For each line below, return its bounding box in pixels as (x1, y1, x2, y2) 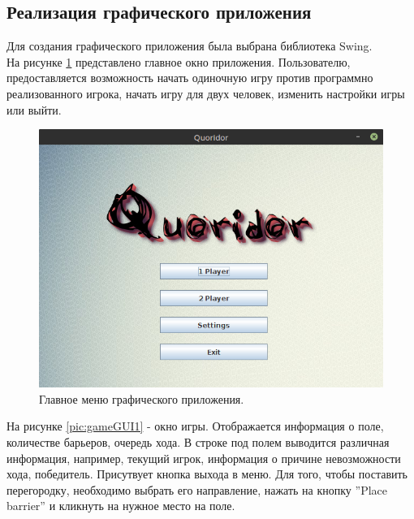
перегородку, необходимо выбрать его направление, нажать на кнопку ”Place (6, 481, 387, 498)
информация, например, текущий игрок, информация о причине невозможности (6, 449, 401, 466)
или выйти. (6, 101, 62, 118)
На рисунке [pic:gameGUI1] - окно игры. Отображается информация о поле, (6, 417, 384, 435)
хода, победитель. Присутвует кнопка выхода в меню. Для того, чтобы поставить (6, 465, 408, 482)
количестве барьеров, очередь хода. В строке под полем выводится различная (6, 433, 390, 450)
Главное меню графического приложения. (39, 390, 244, 407)
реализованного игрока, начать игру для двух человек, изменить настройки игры (6, 84, 405, 102)
